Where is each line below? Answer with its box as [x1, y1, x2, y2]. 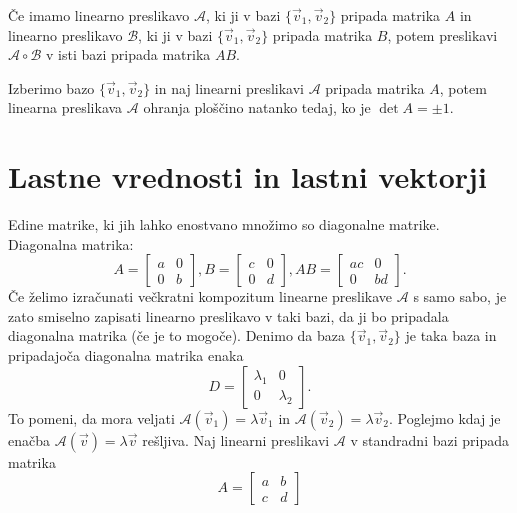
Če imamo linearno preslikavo [8, 5, 190, 25]
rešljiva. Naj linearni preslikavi [142, 429, 330, 450]
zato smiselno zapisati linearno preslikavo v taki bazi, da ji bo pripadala [8, 305, 449, 326]
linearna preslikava [8, 97, 123, 118]
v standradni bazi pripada [350, 429, 509, 450]
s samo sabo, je [413, 286, 507, 307]
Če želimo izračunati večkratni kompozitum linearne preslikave [8, 286, 393, 307]
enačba [8, 429, 50, 450]
